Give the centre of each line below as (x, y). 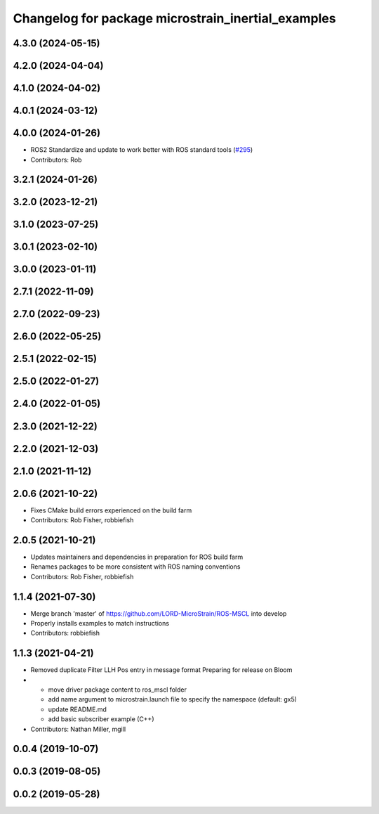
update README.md (77, 709)
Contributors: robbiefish (65, 633)
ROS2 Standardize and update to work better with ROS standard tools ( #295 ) (142, 150)
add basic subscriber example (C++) (101, 719)
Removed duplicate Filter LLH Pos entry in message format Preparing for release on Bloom (161, 670)
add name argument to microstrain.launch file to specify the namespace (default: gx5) (173, 699)
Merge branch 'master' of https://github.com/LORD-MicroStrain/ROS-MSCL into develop (159, 613)
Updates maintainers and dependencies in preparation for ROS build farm (137, 557)
